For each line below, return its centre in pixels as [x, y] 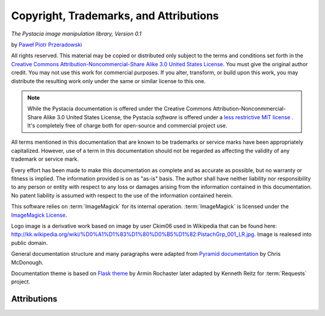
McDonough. [27, 262]
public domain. [29, 243]
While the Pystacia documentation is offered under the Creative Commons [119, 109]
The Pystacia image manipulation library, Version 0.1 [76, 34]
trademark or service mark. [45, 159]
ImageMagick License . [39, 215]
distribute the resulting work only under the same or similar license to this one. [108, 81]
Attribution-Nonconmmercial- [249, 109]
